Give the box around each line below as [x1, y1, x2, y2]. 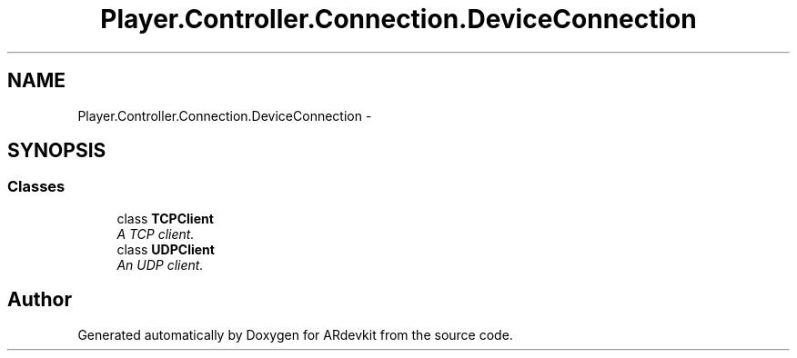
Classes [7, 177, 66, 196]
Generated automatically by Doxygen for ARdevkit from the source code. [77, 326, 513, 343]
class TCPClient [116, 210, 214, 226]
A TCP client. [116, 225, 195, 242]
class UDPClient [116, 241, 215, 257]
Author [7, 288, 72, 312]
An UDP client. [116, 256, 204, 273]
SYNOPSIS [7, 139, 106, 163]
